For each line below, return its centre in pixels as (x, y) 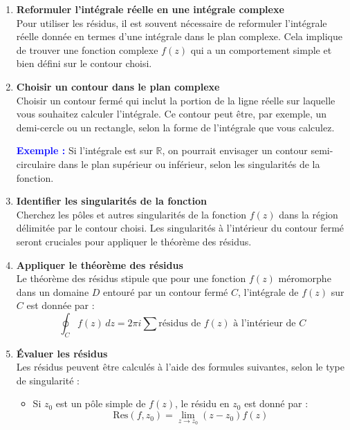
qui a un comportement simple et (261, 49)
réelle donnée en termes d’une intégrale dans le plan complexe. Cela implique (179, 36)
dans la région (308, 214)
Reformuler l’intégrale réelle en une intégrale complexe (150, 9)
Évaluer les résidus (62, 353)
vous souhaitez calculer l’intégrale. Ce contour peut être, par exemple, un (172, 114)
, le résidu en (202, 403)
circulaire (36, 163)
